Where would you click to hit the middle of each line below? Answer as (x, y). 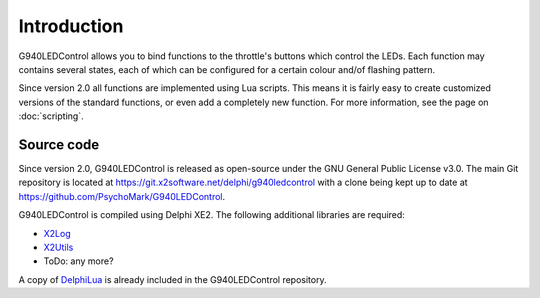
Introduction (71, 26)
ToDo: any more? (78, 261)
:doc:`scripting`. (51, 116)
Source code (59, 144)
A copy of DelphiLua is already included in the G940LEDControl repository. (172, 279)
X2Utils (58, 247)
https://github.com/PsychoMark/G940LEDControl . (122, 196)
